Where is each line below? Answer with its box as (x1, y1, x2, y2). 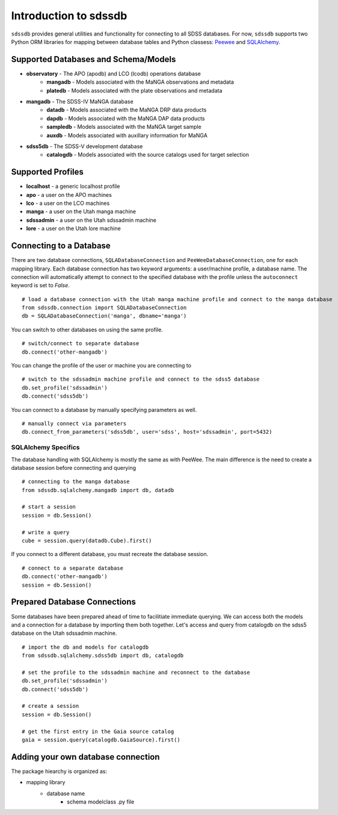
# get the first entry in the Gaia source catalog (22, 728, 174, 735)
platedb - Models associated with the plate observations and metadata (46, 87, 223, 94)
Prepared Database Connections (11, 597, 137, 607)
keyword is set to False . (11, 282, 70, 289)
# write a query (22, 529, 70, 536)
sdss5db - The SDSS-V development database (26, 142, 143, 150)
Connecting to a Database (11, 241, 111, 251)
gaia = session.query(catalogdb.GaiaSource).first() (22, 736, 180, 743)
